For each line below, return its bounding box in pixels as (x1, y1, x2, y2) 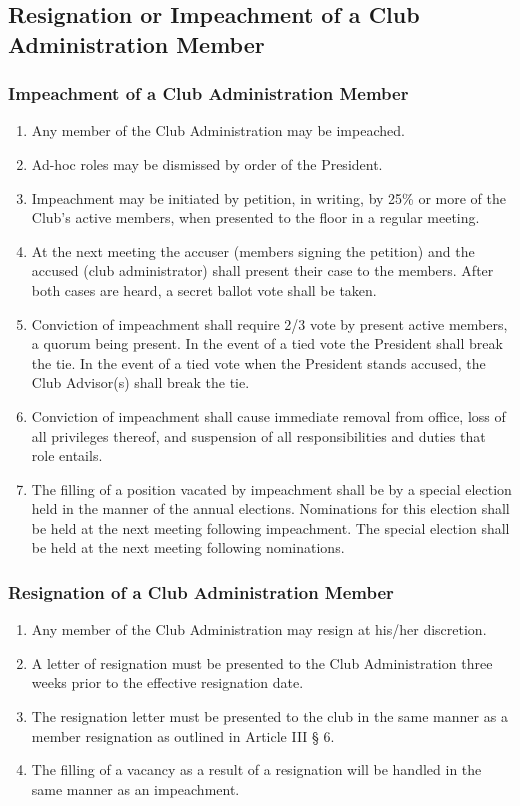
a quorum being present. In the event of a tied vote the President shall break (31, 333, 503, 354)
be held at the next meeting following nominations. (31, 537, 345, 558)
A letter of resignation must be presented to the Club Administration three (31, 652, 493, 673)
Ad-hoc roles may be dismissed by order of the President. (31, 153, 383, 174)
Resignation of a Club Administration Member (8, 580, 394, 604)
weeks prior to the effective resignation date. (31, 672, 304, 693)
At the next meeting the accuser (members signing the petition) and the (31, 240, 475, 261)
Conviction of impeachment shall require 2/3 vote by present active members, (31, 313, 508, 334)
